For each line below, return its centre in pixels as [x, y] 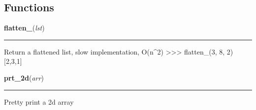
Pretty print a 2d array [39, 101]
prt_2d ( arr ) [24, 77]
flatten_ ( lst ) [24, 28]
